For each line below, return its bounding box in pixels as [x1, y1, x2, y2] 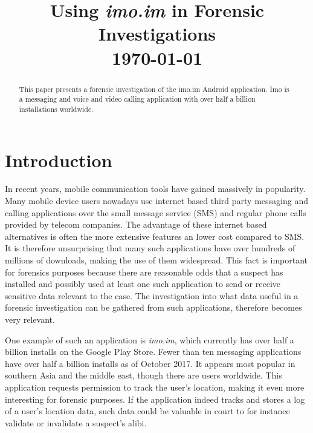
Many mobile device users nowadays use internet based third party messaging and [5, 194, 308, 207]
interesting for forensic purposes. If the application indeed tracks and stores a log [5, 392, 305, 405]
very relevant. [5, 312, 55, 325]
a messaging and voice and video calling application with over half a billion [19, 94, 256, 104]
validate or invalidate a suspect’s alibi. [5, 416, 147, 429]
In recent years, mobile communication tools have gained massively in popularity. [5, 182, 306, 195]
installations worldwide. [19, 104, 94, 114]
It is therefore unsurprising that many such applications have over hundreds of [5, 242, 295, 254]
